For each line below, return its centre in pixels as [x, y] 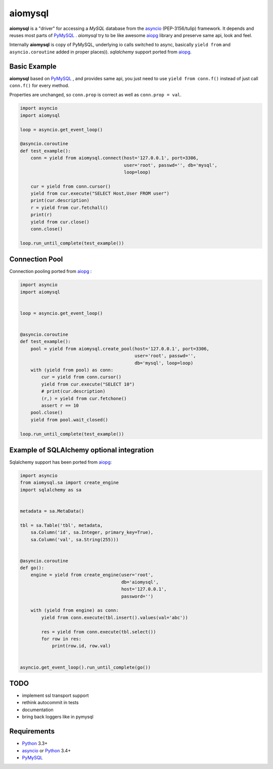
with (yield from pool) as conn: [72, 370]
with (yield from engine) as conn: [75, 610]
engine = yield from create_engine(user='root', [92, 575]
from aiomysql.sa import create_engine [69, 483]
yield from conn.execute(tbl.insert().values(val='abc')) [115, 617]
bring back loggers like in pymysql [58, 717]
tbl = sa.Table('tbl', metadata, [61, 525]
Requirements [32, 731]
